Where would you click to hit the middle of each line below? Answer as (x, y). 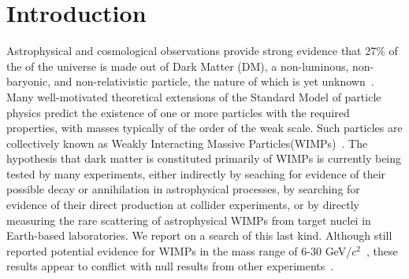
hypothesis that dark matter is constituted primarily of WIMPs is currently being (204, 158)
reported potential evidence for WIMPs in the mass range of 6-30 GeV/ (179, 250)
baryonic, (29, 81)
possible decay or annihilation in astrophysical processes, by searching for (183, 189)
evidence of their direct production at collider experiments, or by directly (183, 205)
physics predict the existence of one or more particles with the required (178, 112)
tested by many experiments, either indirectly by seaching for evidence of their (196, 173)
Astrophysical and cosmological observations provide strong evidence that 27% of (202, 51)
